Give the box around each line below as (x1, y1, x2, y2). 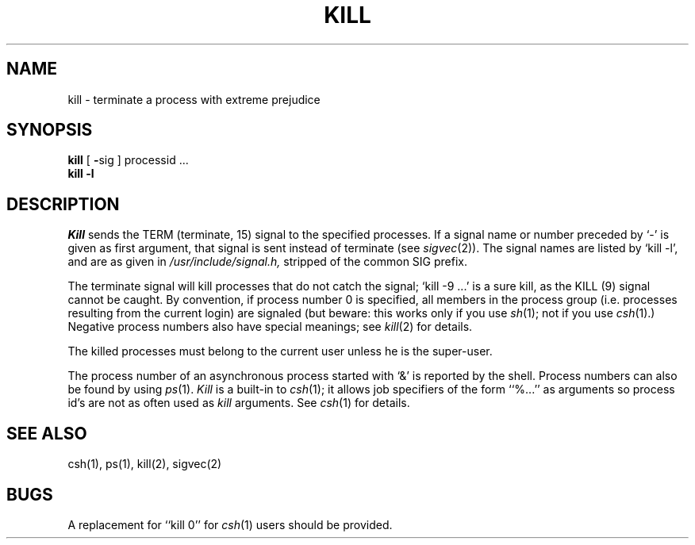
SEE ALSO (6, 423, 87, 443)
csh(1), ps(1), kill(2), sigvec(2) (67, 457, 222, 471)
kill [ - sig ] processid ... (67, 153, 189, 167)
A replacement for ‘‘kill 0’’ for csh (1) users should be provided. (67, 517, 393, 532)
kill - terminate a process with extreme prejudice (67, 92, 321, 106)
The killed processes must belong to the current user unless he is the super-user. (67, 344, 493, 359)
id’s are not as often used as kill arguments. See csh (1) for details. (67, 396, 410, 410)
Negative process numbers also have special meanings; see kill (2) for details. (67, 320, 473, 334)
